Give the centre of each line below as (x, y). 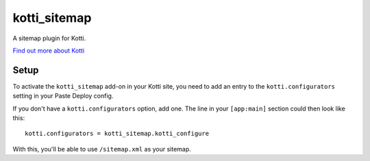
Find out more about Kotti (49, 50)
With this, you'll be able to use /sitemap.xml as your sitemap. (102, 149)
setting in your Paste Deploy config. (63, 96)
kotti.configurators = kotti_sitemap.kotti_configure (117, 134)
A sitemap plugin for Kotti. (49, 38)
